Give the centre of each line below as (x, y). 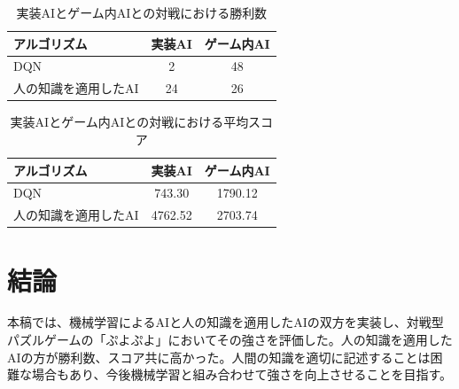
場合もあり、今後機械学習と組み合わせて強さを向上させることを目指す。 (242, 374)
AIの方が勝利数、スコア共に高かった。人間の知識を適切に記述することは (219, 357)
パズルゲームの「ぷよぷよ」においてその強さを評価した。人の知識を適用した (230, 340)
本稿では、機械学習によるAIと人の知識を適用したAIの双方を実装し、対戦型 (226, 322)
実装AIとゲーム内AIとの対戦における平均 (129, 122)
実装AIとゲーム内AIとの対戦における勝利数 (142, 12)
